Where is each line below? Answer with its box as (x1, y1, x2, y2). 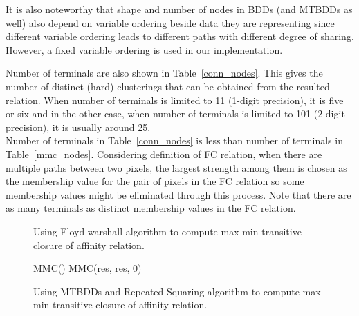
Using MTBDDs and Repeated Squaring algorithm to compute (33, 284, 300, 298)
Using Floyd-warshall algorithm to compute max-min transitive (33, 224, 302, 238)
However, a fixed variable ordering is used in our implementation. (6, 42, 283, 57)
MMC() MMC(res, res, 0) (33, 261, 142, 275)
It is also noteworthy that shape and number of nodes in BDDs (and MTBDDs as (6, 2, 353, 16)
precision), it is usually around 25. (6, 119, 151, 134)
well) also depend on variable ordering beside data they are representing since (6, 15, 335, 30)
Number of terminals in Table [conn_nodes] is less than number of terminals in (6, 133, 343, 148)
